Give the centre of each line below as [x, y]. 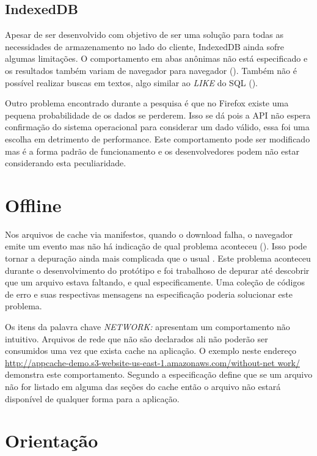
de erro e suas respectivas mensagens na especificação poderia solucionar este [149, 294]
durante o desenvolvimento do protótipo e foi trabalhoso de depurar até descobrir [157, 270]
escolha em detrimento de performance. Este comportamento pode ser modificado [158, 138]
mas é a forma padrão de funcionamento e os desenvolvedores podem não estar [152, 151]
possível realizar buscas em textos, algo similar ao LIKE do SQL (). [131, 82]
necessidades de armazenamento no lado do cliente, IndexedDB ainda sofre [144, 46]
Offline [33, 204]
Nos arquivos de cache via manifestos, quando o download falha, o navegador [149, 234]
